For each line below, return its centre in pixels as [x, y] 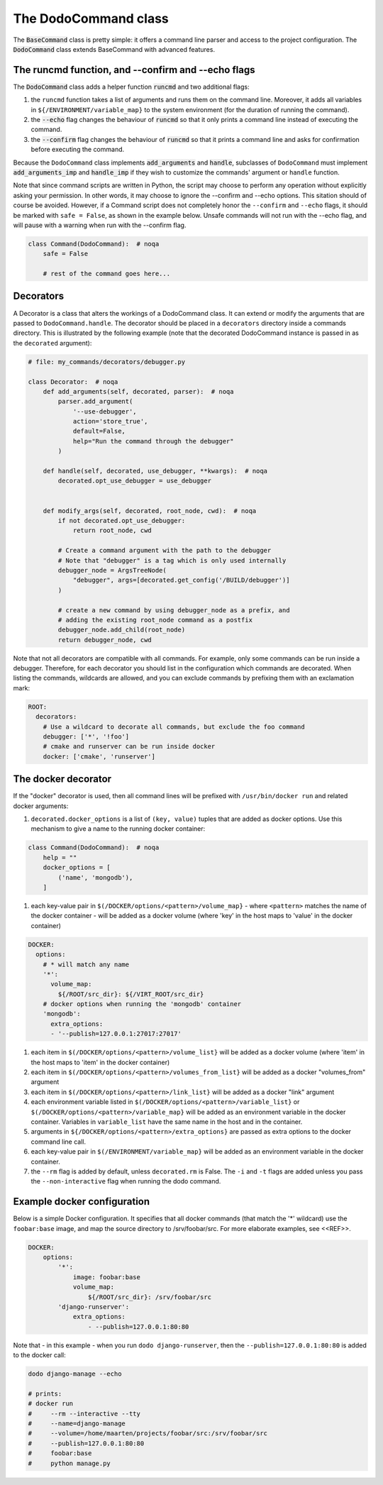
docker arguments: [41, 806]
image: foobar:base [107, 1277]
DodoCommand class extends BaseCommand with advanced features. [114, 49]
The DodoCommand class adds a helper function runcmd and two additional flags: [131, 87]
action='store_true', [110, 421]
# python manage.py [70, 1463]
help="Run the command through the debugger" [153, 441]
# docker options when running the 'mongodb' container [142, 1004]
